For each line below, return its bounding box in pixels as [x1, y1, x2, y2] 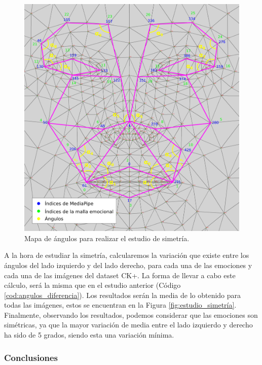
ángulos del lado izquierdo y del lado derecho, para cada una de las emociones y [4, 259, 252, 270]
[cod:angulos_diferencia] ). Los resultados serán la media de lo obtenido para [4, 289, 241, 300]
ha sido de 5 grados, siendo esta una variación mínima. [4, 329, 174, 340]
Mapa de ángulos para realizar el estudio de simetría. [24, 233, 190, 243]
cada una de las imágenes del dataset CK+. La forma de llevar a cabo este [4, 270, 236, 280]
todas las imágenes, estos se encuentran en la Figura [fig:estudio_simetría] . [4, 300, 237, 310]
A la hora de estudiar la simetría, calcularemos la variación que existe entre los [4, 250, 249, 260]
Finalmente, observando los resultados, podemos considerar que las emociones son [4, 309, 258, 320]
